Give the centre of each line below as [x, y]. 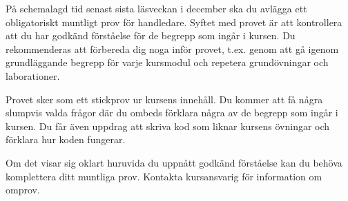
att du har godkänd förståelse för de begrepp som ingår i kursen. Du [151, 35]
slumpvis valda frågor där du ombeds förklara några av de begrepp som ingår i [172, 113]
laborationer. [33, 75]
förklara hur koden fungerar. [66, 139]
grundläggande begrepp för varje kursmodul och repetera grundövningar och [167, 62]
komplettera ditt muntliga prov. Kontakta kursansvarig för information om [164, 176]
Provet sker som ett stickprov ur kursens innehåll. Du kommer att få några [164, 99]
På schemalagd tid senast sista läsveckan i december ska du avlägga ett [156, 8]
